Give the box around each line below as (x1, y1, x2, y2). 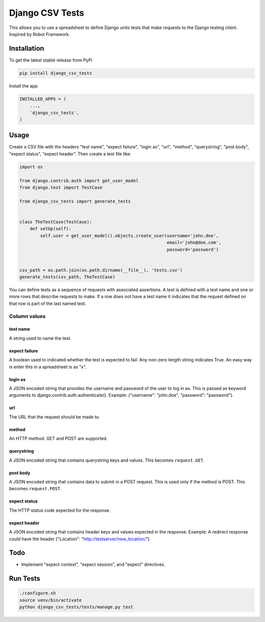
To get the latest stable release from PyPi (9, 57, 93, 63)
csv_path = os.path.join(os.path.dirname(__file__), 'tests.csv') (19, 267, 183, 273)
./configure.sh (19, 591, 56, 596)
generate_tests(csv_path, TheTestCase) (19, 274, 115, 280)
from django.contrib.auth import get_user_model (19, 178, 139, 183)
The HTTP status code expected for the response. (9, 507, 111, 513)
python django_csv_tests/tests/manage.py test (19, 604, 133, 610)
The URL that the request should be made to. (9, 414, 100, 420)
